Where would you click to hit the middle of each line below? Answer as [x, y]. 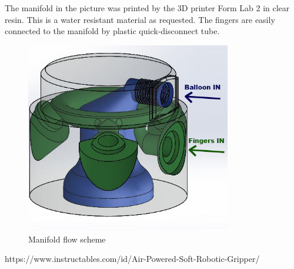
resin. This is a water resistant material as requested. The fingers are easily [140, 19]
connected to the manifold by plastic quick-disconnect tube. [112, 31]
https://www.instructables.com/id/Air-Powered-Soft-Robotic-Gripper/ [132, 259]
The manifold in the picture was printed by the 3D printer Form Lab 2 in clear [147, 8]
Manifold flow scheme [67, 239]
